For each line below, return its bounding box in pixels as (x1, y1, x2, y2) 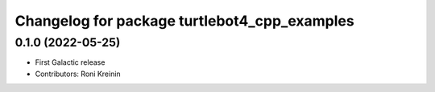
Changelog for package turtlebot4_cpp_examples (14, 12, 354, 30)
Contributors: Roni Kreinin (35, 69, 121, 78)
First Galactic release (35, 58, 106, 67)
